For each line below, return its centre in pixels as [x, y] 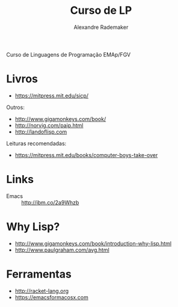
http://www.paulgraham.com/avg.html [62, 250]
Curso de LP [101, 11]
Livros [22, 79]
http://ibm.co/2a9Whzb [50, 202]
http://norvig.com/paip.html [49, 125]
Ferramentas [39, 274]
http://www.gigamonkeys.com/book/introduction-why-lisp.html [93, 243]
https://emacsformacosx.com [51, 297]
